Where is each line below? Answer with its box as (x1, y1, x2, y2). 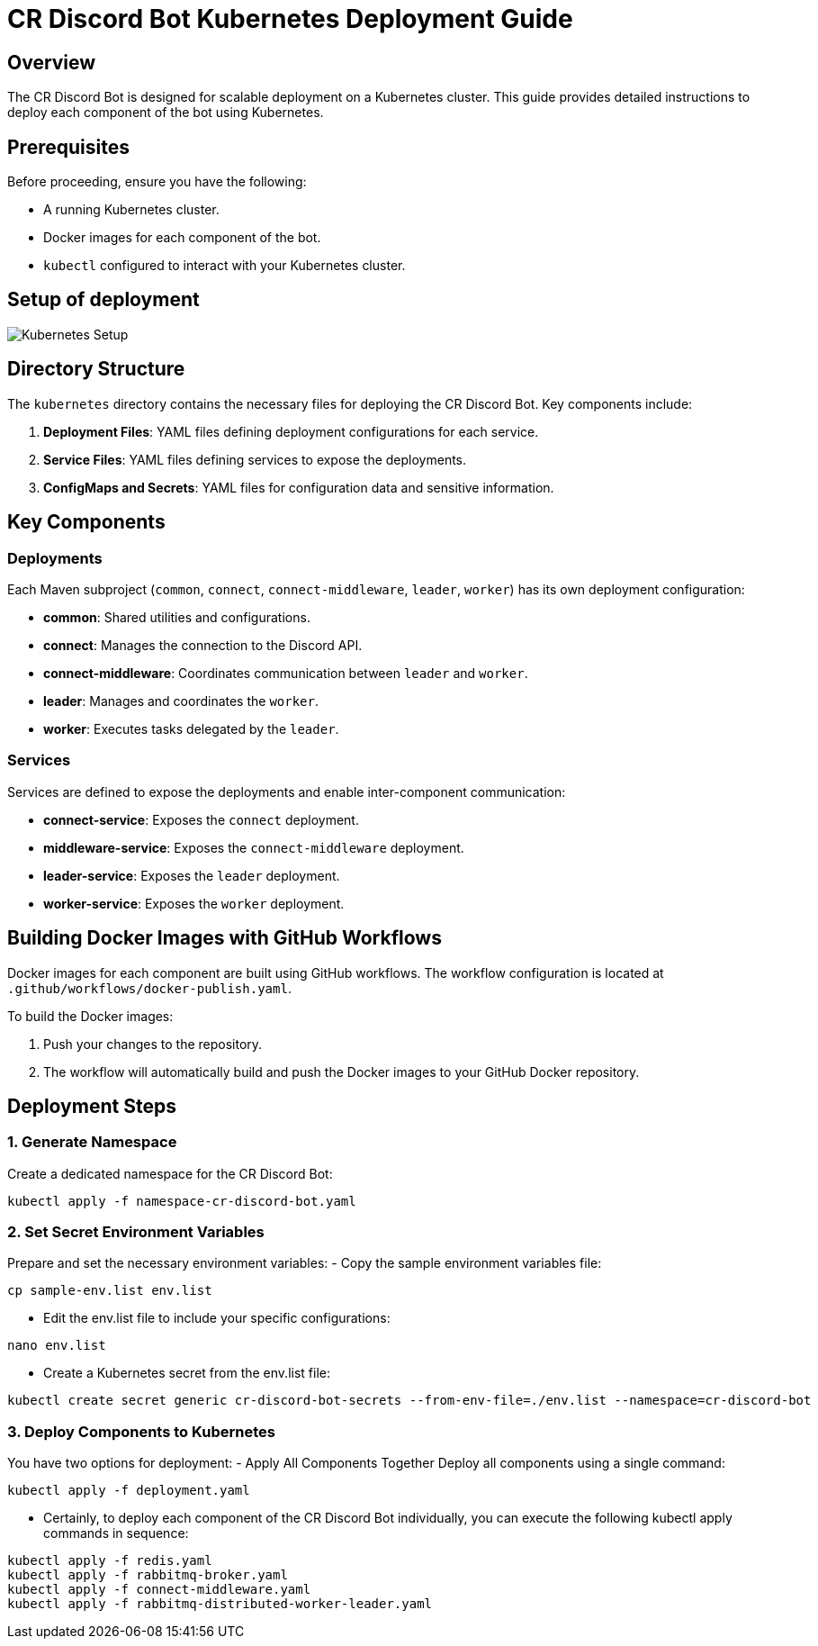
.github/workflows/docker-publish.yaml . (7, 980, 292, 996)
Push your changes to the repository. (43, 1036, 263, 1052)
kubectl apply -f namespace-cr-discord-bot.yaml (7, 1193, 356, 1208)
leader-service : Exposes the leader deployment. (43, 867, 340, 883)
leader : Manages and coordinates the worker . (43, 692, 319, 709)
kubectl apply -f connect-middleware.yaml (7, 1582, 311, 1597)
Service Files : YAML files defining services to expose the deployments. (43, 451, 467, 467)
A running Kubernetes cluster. (43, 202, 220, 218)
